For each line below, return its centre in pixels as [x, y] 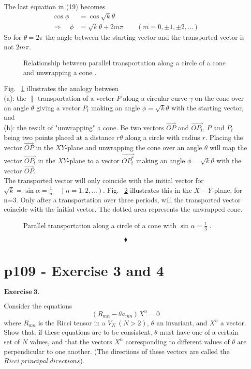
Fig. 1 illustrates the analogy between [61, 88]
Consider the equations [38, 305]
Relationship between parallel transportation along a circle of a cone [125, 63]
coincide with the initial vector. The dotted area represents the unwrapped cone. [123, 209]
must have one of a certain [199, 332]
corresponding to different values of [177, 341]
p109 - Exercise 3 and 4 [84, 270]
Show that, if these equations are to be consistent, [78, 332]
